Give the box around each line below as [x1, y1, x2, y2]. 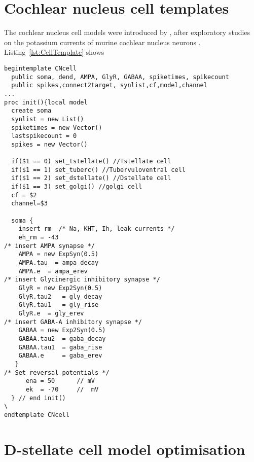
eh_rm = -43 [18, 234, 59, 241]
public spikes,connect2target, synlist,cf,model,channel [11, 82, 207, 89]
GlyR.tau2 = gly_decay [18, 293, 102, 300]
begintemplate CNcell [4, 64, 77, 72]
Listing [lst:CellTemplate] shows [4, 47, 104, 57]
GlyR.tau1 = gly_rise [18, 301, 99, 309]
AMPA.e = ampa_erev [18, 267, 88, 275]
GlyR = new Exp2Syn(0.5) [18, 284, 102, 292]
